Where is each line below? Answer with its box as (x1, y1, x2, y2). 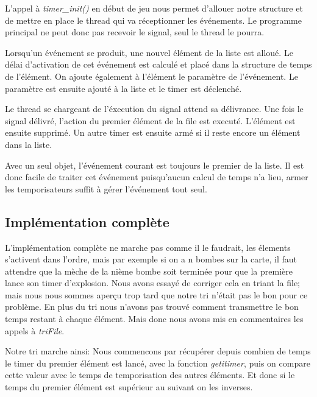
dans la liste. (5, 138, 52, 150)
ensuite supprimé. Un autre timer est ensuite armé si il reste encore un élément (5, 126, 301, 139)
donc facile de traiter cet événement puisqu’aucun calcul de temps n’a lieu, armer (5, 170, 308, 183)
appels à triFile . (5, 324, 65, 337)
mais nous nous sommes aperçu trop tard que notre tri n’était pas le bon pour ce (5, 288, 308, 301)
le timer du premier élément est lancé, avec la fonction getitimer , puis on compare (5, 356, 310, 369)
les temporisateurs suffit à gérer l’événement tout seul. (5, 182, 207, 195)
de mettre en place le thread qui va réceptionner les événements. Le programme (5, 13, 302, 26)
